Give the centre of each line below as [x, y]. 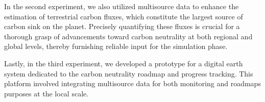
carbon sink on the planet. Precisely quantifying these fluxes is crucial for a [122, 26]
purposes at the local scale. [46, 93]
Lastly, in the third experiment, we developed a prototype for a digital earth [124, 63]
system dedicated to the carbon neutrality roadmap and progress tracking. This [129, 73]
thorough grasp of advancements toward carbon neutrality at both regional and [128, 36]
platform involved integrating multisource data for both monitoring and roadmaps [132, 83]
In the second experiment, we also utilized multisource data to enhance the [122, 6]
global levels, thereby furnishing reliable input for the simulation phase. [116, 46]
